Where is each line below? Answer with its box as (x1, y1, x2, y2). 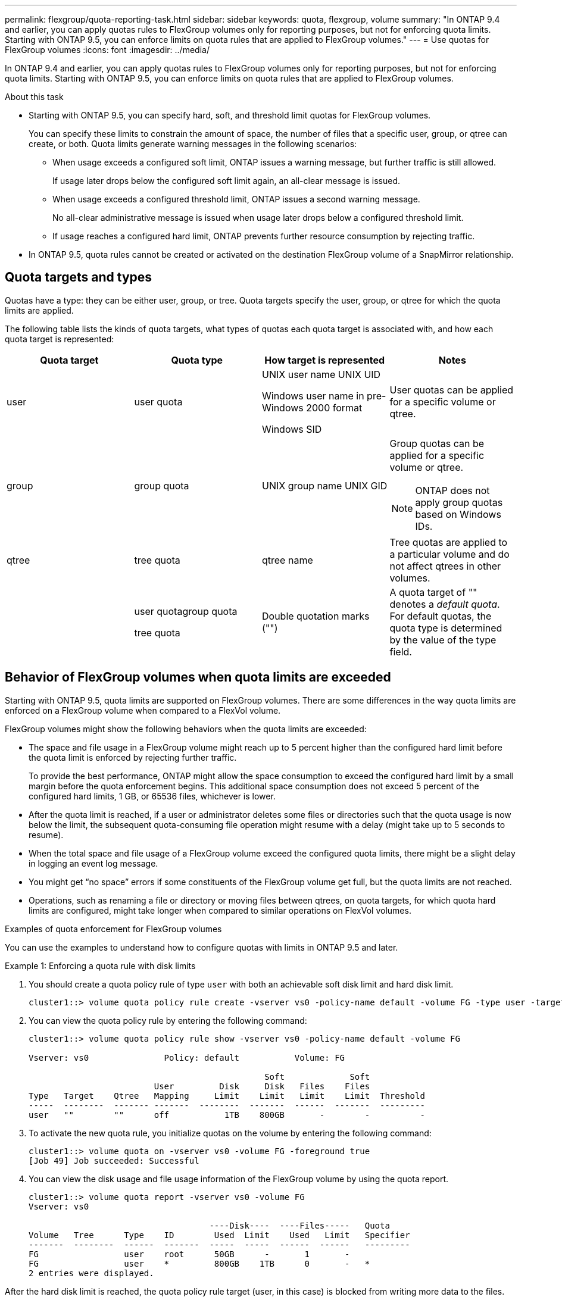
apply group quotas (415, 496, 503, 508)
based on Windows (415, 508, 501, 520)
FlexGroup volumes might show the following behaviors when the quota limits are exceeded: (5, 723, 367, 734)
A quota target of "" (389, 586, 477, 598)
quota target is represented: (5, 333, 114, 344)
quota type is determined (389, 621, 502, 634)
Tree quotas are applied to (389, 536, 508, 548)
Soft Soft (264, 1071, 370, 1082)
